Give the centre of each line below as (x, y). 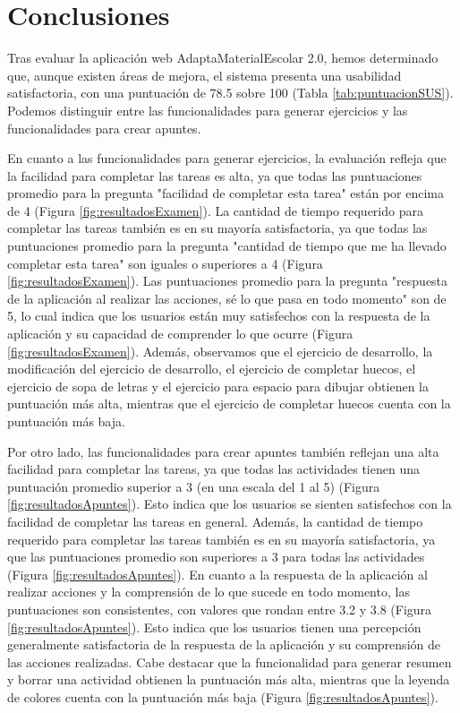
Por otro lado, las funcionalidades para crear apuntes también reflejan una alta (223, 451)
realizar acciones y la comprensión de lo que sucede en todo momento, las (209, 592)
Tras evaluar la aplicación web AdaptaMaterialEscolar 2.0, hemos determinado (223, 58)
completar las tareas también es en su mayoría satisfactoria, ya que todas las (217, 228)
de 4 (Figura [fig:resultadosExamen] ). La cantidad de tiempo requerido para (215, 210)
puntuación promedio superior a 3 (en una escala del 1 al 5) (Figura (194, 486)
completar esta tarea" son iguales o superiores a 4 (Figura (165, 263)
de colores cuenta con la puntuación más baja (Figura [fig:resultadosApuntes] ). (223, 696)
